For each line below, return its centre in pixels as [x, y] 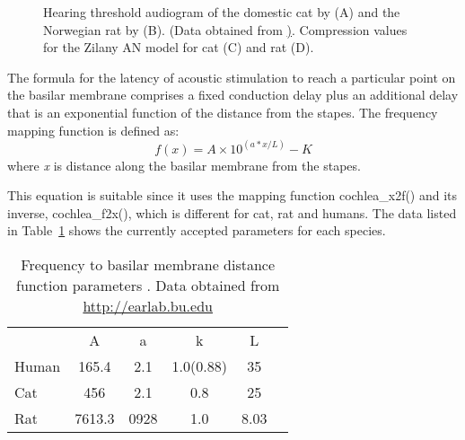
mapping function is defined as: [93, 130]
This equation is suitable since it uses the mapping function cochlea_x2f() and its [232, 195]
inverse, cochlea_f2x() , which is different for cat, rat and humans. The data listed [232, 212]
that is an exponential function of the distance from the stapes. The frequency [223, 112]
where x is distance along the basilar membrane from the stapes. [184, 165]
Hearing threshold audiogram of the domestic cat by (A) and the [222, 12]
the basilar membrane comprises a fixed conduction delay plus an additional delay [233, 95]
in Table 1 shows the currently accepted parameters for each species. [197, 230]
